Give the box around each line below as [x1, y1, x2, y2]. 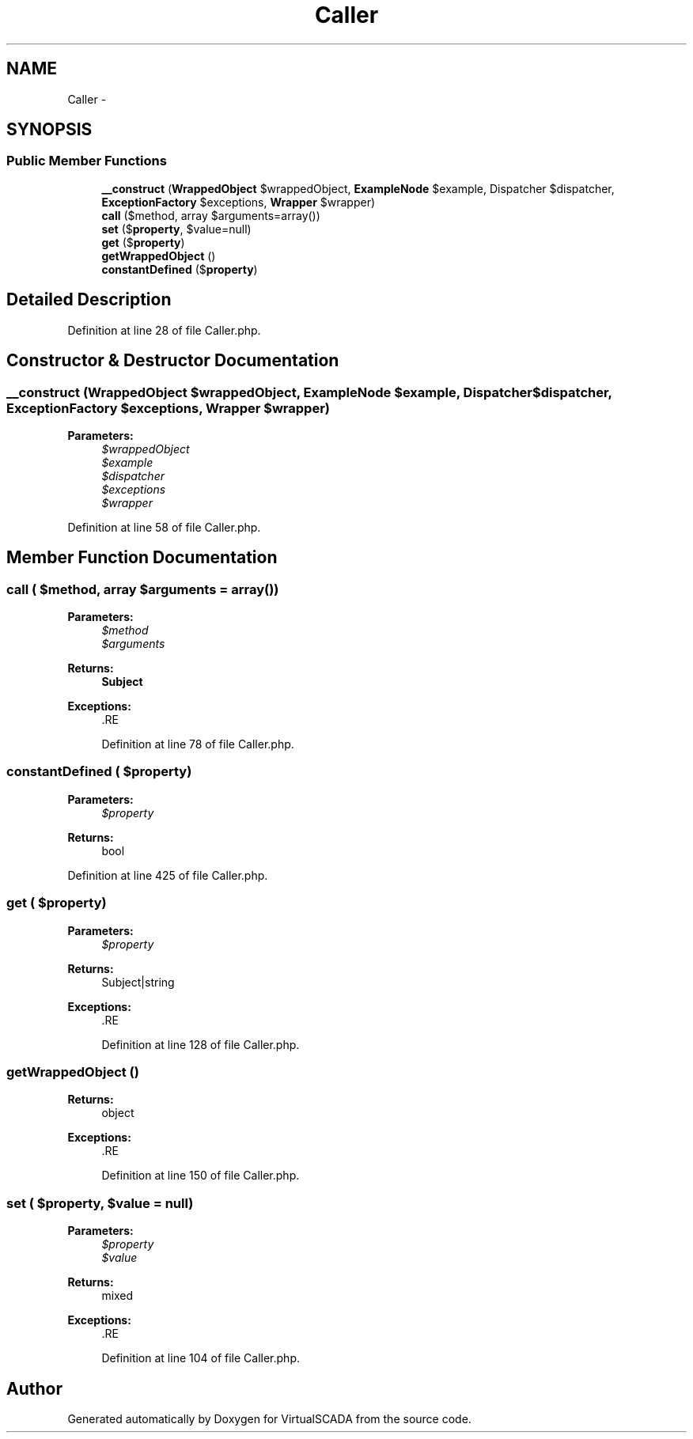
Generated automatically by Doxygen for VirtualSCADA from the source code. [67, 1411, 471, 1426]
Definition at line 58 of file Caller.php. [67, 520, 261, 534]
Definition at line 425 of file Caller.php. [67, 868, 268, 882]
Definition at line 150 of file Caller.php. [101, 1168, 300, 1183]
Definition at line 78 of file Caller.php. [101, 737, 294, 752]
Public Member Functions [6, 153, 167, 169]
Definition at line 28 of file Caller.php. [67, 323, 261, 337]
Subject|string [101, 975, 175, 989]
